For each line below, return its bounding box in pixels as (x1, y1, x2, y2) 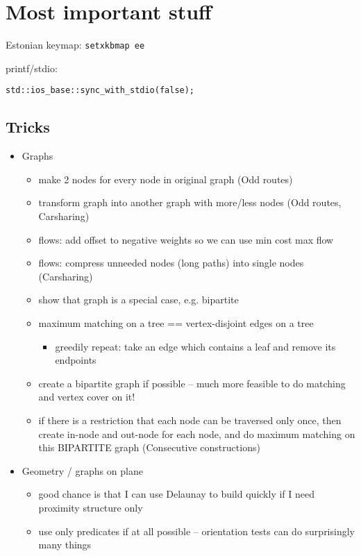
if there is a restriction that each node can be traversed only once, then (38, 412, 342, 427)
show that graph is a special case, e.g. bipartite (38, 292, 239, 307)
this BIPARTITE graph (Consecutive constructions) (38, 440, 260, 455)
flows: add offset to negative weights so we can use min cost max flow (38, 232, 334, 246)
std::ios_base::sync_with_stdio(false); (6, 85, 195, 96)
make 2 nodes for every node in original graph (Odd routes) (38, 171, 293, 186)
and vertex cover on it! (38, 389, 135, 404)
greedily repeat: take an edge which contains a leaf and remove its (55, 339, 336, 353)
